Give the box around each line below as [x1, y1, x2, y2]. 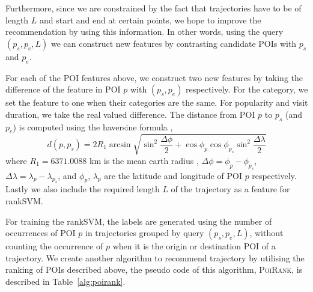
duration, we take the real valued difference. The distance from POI [5, 108, 255, 120]
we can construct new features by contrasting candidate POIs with [50, 37, 297, 49]
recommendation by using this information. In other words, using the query [5, 25, 284, 38]
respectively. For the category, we [186, 83, 308, 96]
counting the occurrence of [5, 240, 103, 252]
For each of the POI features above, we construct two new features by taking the [5, 71, 303, 84]
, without [249, 227, 284, 239]
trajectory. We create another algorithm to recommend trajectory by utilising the [5, 251, 305, 264]
